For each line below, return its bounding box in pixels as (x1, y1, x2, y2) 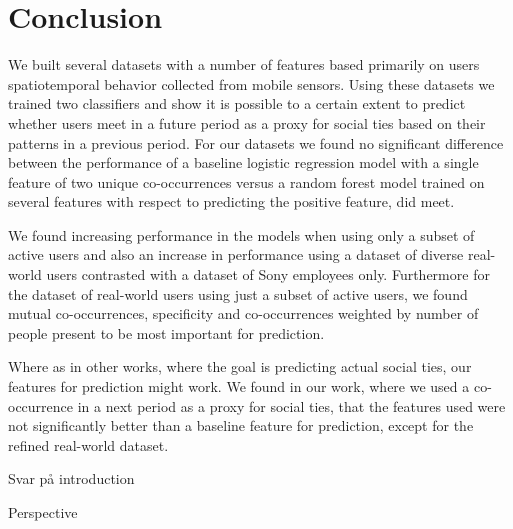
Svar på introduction (8, 468, 135, 489)
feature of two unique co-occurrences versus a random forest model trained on (8, 171, 485, 192)
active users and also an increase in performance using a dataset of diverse (8, 244, 464, 265)
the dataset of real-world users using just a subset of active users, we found (8, 283, 468, 304)
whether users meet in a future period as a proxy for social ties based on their (8, 112, 486, 133)
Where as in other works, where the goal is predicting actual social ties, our (8, 356, 472, 377)
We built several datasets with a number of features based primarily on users (8, 54, 480, 75)
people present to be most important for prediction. (8, 322, 325, 343)
